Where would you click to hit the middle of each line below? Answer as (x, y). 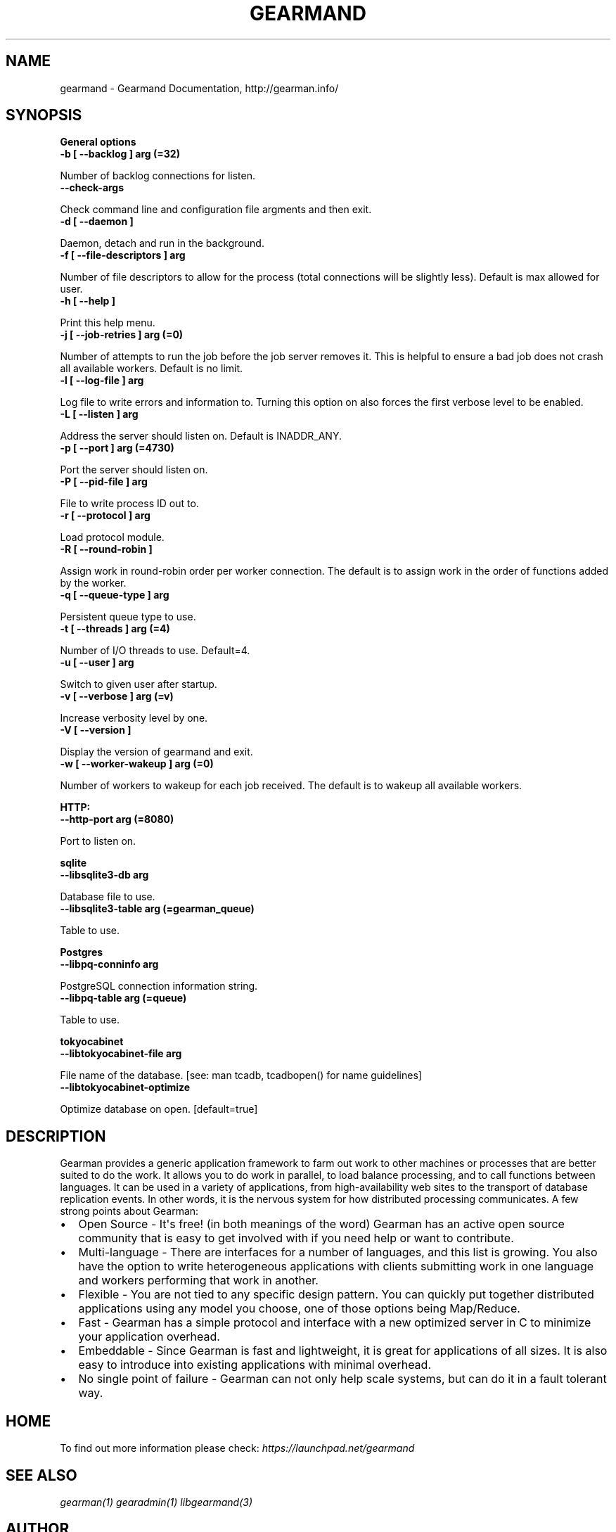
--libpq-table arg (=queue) (123, 998)
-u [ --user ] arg (97, 663)
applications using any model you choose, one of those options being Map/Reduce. (299, 1309)
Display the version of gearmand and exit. (156, 752)
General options (98, 142)
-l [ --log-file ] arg (102, 381)
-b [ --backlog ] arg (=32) (120, 154)
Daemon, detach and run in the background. (162, 243)
